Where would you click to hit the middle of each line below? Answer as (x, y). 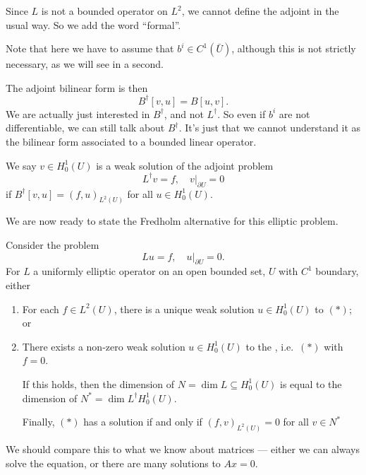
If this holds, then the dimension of (98, 383)
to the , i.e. (270, 346)
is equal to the (311, 383)
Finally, (38, 422)
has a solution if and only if (143, 422)
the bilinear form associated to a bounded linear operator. (131, 142)
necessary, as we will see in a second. (85, 64)
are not (294, 113)
